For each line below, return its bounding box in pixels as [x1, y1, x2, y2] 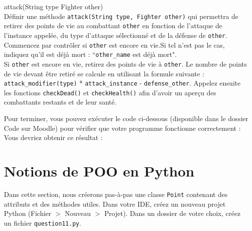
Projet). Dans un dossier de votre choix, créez [104, 208, 241, 218]
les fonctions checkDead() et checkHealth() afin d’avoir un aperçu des [4, 87, 216, 97]
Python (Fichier [4, 208, 52, 218]
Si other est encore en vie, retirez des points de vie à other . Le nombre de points [4, 58, 247, 69]
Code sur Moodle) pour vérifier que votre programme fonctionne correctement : [4, 123, 241, 133]
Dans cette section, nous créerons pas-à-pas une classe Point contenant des [4, 189, 228, 199]
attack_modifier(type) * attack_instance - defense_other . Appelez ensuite [4, 78, 241, 88]
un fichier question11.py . [4, 217, 81, 228]
